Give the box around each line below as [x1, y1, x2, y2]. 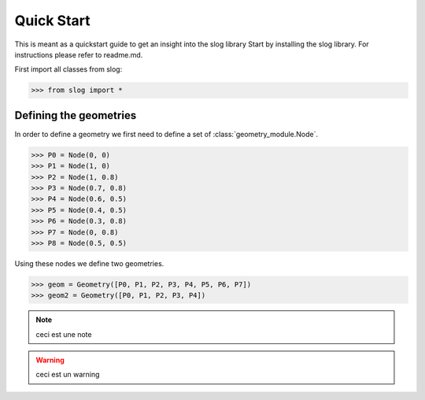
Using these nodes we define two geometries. [14, 258, 164, 268]
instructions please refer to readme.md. [14, 50, 143, 59]
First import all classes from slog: [14, 65, 123, 74]
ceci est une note [35, 329, 92, 339]
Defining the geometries [14, 109, 137, 122]
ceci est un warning [35, 370, 100, 380]
